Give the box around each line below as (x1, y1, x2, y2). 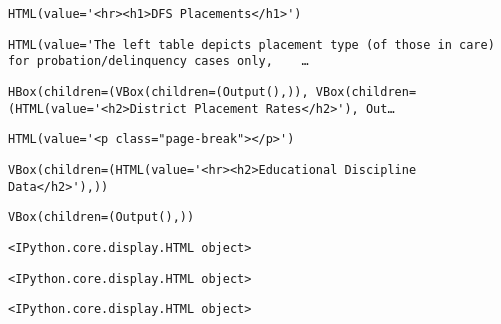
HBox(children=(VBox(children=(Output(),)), (8, 84, 309, 99)
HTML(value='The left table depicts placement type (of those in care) (8, 37, 495, 52)
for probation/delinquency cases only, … (8, 54, 309, 69)
